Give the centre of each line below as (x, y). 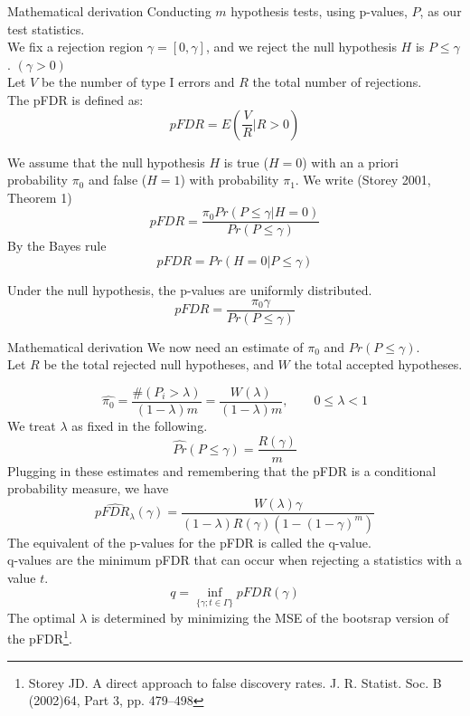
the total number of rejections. (337, 82)
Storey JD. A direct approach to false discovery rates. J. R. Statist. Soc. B (235, 682)
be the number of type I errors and (138, 82)
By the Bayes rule (57, 246)
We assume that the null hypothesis (106, 162)
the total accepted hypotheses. (378, 364)
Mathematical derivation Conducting (109, 11)
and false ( (117, 180)
